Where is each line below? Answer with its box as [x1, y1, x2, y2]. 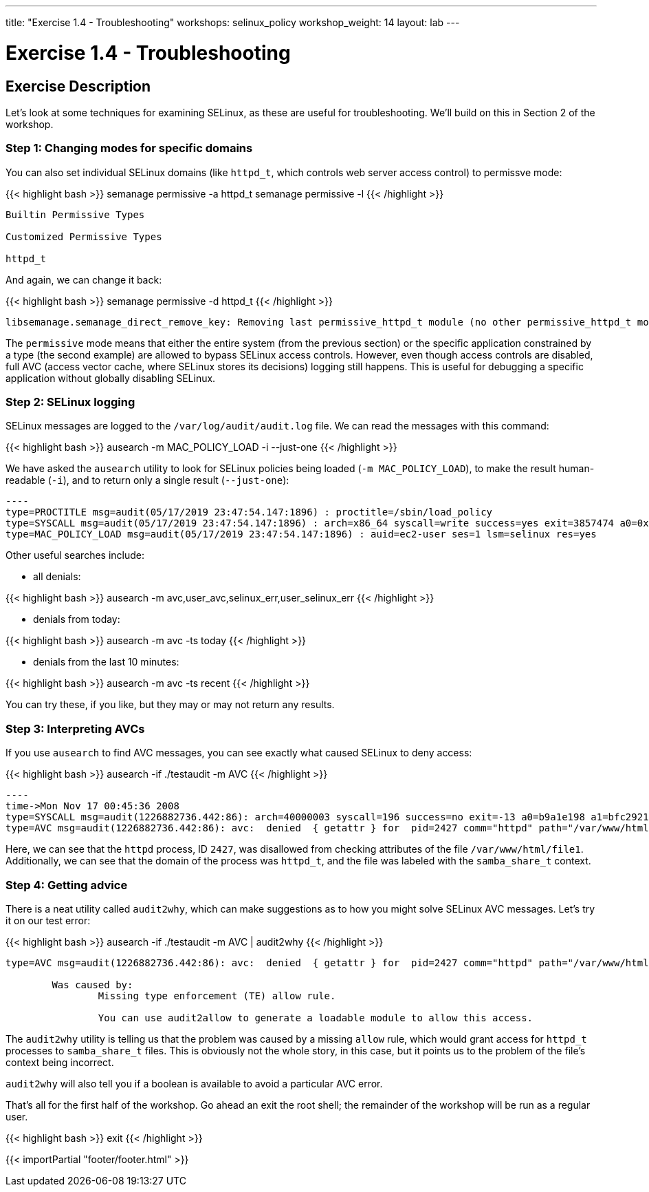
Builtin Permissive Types [5, 209, 145, 220]
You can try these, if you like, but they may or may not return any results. [5, 699, 335, 711]
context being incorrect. [5, 1056, 114, 1068]
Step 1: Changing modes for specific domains [5, 141, 253, 156]
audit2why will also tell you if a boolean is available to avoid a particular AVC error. [5, 1077, 383, 1089]
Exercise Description [5, 77, 151, 95]
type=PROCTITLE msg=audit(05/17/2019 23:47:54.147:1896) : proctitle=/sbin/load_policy [5, 507, 493, 518]
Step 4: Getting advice [5, 877, 128, 892]
